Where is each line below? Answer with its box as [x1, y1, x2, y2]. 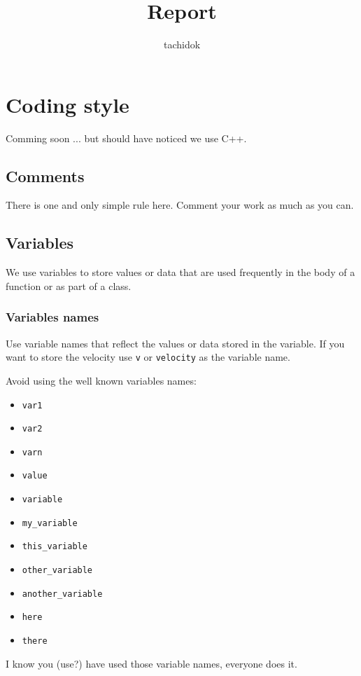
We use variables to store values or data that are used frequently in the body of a [6, 265, 355, 280]
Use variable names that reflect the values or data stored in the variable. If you [6, 336, 345, 350]
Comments [6, 165, 85, 186]
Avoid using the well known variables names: [6, 373, 197, 387]
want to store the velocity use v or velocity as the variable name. [6, 350, 290, 364]
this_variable [22, 542, 87, 552]
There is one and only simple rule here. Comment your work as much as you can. [6, 198, 354, 212]
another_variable [22, 588, 103, 599]
